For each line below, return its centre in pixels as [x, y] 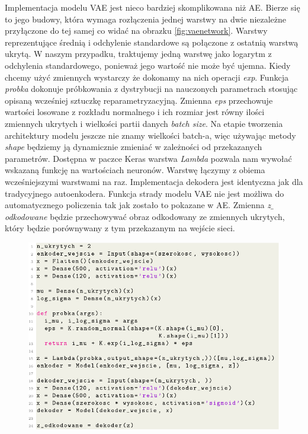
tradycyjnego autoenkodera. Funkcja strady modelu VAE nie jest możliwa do [145, 193]
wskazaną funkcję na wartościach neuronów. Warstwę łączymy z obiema [135, 170]
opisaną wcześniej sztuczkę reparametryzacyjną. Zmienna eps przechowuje [139, 100]
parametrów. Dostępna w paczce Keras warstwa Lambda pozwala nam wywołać [148, 158]
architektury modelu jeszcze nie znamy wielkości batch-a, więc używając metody [150, 135]
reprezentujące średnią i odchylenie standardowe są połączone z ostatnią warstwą [152, 42]
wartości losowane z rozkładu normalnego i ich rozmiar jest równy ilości [135, 112]
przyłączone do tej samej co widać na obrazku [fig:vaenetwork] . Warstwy [136, 31]
